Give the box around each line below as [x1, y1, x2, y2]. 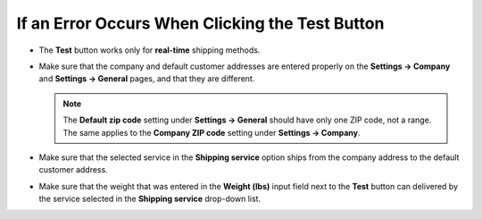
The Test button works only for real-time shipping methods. [38, 45, 261, 55]
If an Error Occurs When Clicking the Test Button [16, 13, 385, 33]
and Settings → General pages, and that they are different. [38, 73, 255, 84]
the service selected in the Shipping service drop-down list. [38, 193, 262, 205]
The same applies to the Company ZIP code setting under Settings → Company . [62, 127, 361, 138]
